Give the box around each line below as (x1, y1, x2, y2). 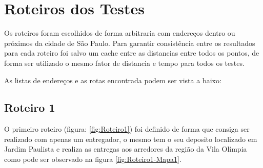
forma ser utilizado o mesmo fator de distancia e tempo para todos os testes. (4, 57, 245, 68)
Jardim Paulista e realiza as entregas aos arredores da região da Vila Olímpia (4, 143, 247, 154)
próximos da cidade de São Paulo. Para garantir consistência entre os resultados (4, 37, 255, 48)
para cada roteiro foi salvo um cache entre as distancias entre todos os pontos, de (4, 47, 259, 58)
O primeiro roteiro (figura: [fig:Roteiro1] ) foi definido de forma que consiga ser (4, 124, 250, 134)
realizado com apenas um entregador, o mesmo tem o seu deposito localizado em (4, 133, 257, 144)
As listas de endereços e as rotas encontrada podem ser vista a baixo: (4, 75, 221, 85)
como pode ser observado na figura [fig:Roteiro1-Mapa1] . (4, 154, 181, 164)
